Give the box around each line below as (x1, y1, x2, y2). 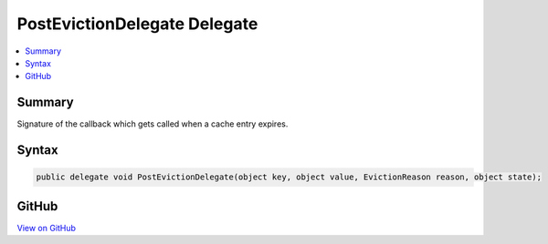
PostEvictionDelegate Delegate (16, 14, 258, 34)
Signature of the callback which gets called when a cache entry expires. (16, 118, 289, 129)
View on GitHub (16, 222, 77, 233)
